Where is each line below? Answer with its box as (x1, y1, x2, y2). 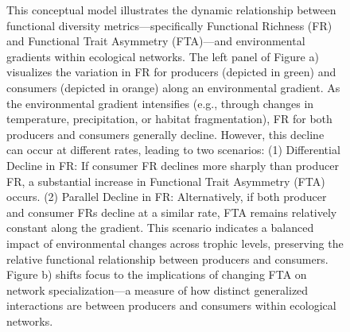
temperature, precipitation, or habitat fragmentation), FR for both (6, 110, 332, 127)
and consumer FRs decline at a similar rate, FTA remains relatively (6, 203, 337, 220)
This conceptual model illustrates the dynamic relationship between (6, 2, 336, 17)
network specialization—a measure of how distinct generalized (6, 281, 309, 298)
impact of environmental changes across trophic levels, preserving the (6, 234, 344, 251)
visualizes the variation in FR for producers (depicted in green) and (6, 64, 336, 80)
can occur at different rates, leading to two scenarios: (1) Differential (6, 141, 340, 158)
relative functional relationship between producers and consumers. (6, 250, 329, 267)
